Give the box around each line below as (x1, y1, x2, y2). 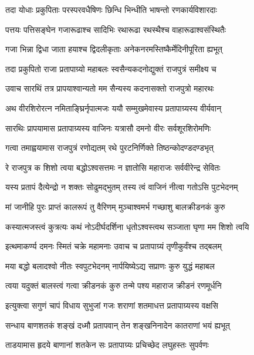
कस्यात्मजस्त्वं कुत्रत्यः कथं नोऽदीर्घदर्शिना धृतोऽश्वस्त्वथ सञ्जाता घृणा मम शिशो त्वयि (5, 220, 249, 232)
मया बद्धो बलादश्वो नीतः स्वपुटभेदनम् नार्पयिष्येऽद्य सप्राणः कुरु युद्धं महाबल (5, 259, 215, 272)
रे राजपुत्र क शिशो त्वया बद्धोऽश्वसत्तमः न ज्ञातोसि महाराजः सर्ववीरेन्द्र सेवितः (5, 161, 221, 173)
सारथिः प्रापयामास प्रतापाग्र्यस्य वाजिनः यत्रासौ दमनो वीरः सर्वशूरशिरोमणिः (5, 121, 211, 134)
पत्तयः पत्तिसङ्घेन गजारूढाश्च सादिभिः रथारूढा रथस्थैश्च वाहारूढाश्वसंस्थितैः (5, 23, 226, 35)
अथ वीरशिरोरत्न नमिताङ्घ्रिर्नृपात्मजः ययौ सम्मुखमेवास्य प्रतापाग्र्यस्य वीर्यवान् (5, 102, 222, 114)
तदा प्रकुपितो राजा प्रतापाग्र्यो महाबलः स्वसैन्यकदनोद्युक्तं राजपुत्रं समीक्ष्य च (5, 62, 216, 75)
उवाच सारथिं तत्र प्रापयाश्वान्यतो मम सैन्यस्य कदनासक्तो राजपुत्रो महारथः (5, 82, 214, 94)
